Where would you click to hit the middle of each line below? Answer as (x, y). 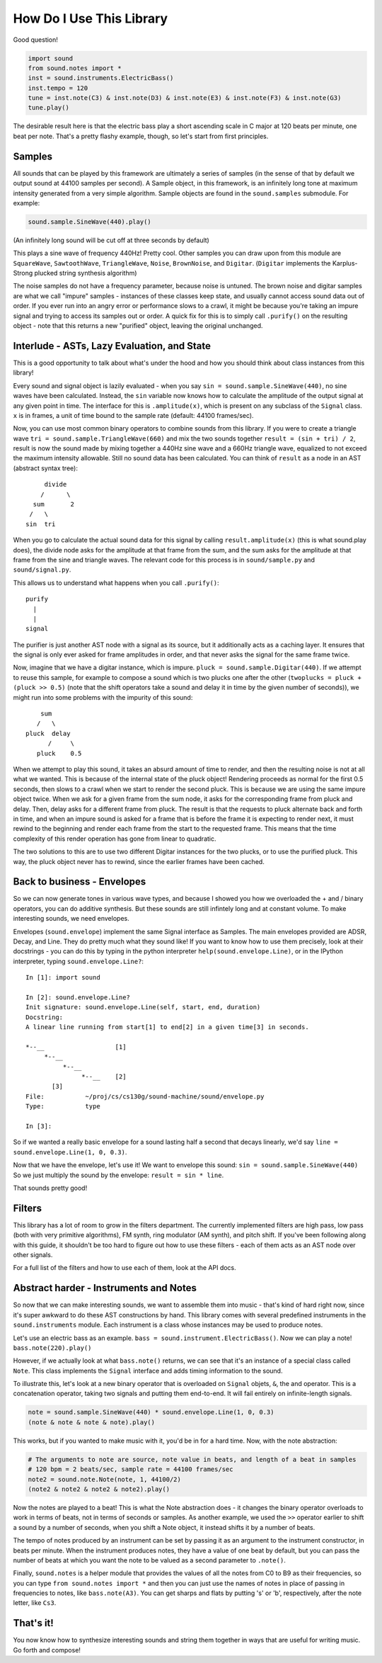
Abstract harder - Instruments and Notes (105, 1288)
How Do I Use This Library (91, 18)
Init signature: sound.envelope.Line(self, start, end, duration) (143, 1007)
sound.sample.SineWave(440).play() (89, 222)
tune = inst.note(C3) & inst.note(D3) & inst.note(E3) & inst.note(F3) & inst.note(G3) (185, 98)
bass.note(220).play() (52, 1348)
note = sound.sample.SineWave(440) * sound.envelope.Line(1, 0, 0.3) (151, 1412)
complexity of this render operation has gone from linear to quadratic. (115, 839)
